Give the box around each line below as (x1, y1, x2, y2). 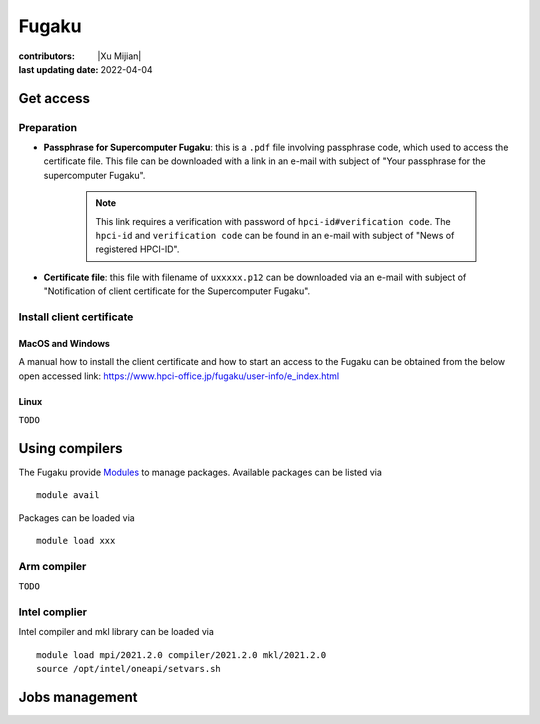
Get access (18, 90, 90, 107)
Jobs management (18, 688, 138, 705)
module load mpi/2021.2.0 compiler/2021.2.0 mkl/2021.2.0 (36, 649, 327, 660)
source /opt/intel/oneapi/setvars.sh (36, 663, 222, 675)
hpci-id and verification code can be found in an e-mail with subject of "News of (95, 230, 455, 242)
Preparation (18, 120, 78, 134)
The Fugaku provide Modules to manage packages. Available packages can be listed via (18, 466, 382, 478)
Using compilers (18, 440, 123, 457)
